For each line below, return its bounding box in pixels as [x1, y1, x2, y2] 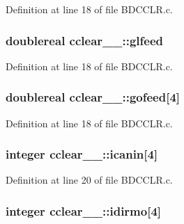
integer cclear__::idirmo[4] [6, 202, 162, 219]
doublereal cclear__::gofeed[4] [6, 88, 181, 106]
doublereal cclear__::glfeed [6, 31, 164, 49]
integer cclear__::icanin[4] [6, 145, 158, 163]
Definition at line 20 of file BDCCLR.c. [6, 173, 173, 187]
